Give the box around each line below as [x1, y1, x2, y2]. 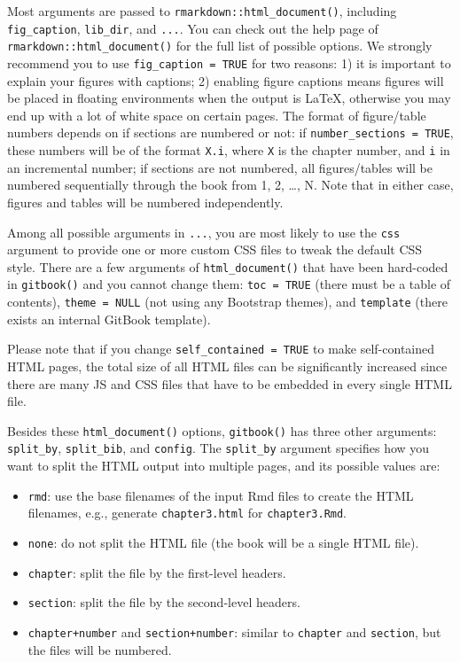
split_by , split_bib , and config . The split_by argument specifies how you [7, 439, 430, 457]
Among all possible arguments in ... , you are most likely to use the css [7, 222, 401, 241]
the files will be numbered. [27, 640, 172, 658]
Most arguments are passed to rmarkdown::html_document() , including [7, 2, 397, 19]
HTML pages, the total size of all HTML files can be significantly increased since [7, 356, 448, 375]
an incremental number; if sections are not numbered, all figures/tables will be [7, 158, 433, 176]
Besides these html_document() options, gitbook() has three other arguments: [7, 421, 437, 440]
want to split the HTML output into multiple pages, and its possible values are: [7, 456, 441, 475]
